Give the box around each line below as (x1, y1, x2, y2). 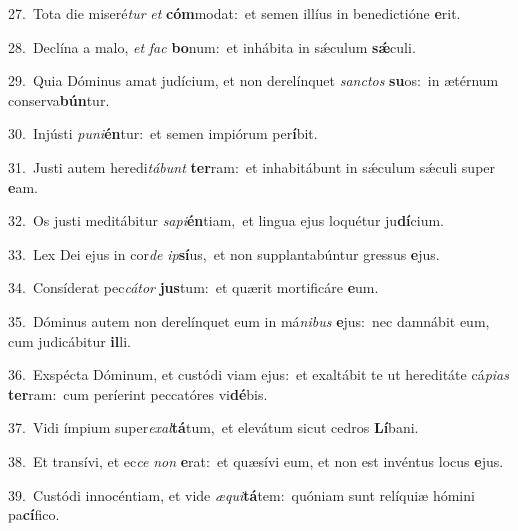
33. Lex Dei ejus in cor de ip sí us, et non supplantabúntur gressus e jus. (8, 243, 440, 264)
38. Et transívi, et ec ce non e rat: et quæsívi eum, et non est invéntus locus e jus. (8, 450, 504, 471)
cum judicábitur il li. (8, 330, 131, 351)
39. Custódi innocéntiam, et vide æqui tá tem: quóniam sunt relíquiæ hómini (8, 484, 475, 505)
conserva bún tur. (8, 89, 110, 110)
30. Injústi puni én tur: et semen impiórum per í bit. (8, 123, 318, 144)
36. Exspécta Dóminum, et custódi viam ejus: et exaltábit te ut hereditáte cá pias (8, 364, 510, 385)
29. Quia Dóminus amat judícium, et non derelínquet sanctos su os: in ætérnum (8, 70, 499, 91)
